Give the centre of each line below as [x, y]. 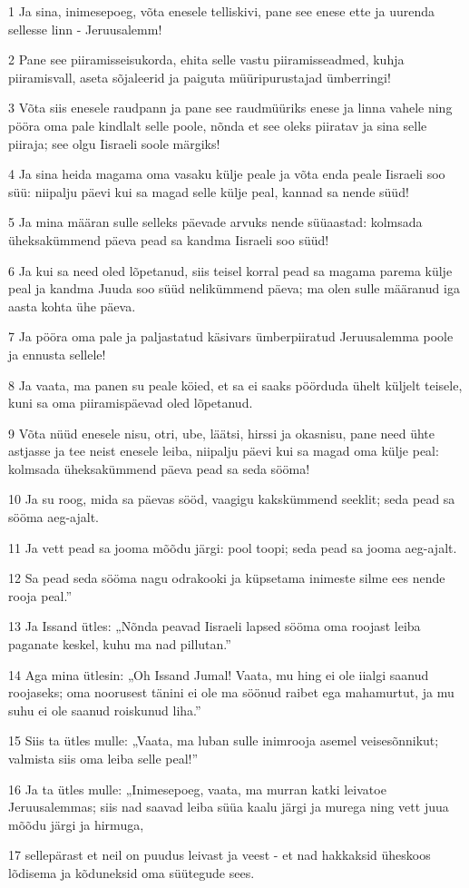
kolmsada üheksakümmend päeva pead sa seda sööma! [159, 468]
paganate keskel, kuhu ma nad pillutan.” [120, 644]
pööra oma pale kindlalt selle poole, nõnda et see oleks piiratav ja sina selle [218, 125]
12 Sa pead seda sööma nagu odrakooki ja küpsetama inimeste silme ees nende [227, 578]
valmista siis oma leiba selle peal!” [103, 758]
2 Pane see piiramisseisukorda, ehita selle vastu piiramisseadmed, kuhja [206, 59]
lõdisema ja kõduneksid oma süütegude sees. [132, 872]
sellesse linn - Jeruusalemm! [85, 29]
